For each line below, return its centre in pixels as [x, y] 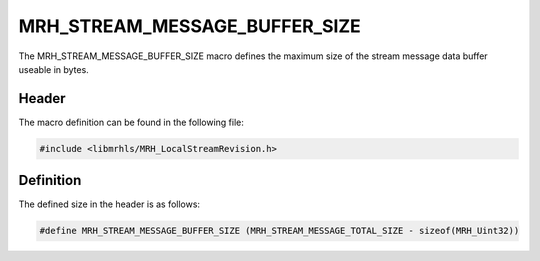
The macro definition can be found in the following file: [131, 122]
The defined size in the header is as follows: [109, 204]
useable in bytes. [53, 69]
